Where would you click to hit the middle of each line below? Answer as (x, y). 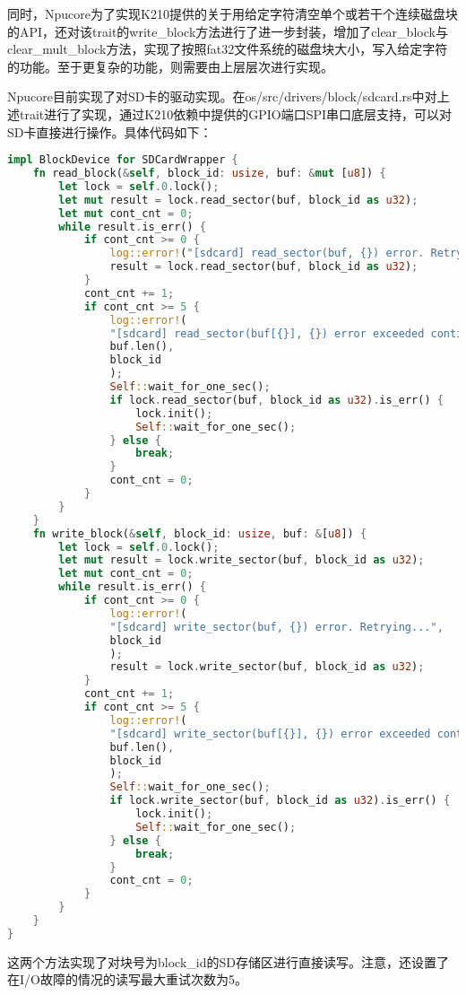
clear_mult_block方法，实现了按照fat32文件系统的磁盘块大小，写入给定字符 (228, 49)
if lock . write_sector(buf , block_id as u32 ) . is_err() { (280, 801)
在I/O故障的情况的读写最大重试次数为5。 (127, 979)
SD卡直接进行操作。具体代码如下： (110, 131)
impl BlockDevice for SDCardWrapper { (123, 160)
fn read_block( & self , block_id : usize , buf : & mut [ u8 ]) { (209, 174)
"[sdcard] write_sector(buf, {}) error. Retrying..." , (276, 627)
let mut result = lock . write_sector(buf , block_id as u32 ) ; (242, 560)
